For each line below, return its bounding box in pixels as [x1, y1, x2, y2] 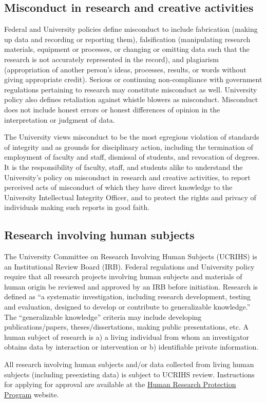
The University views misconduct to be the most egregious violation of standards [4, 131, 259, 142]
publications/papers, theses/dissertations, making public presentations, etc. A [4, 321, 249, 332]
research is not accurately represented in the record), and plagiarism [4, 53, 219, 64]
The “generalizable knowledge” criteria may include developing [4, 311, 202, 322]
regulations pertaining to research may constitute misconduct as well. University [4, 84, 257, 94]
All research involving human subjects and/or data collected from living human [4, 359, 254, 370]
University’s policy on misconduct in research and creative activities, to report [4, 171, 251, 182]
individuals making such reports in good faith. [4, 202, 150, 213]
